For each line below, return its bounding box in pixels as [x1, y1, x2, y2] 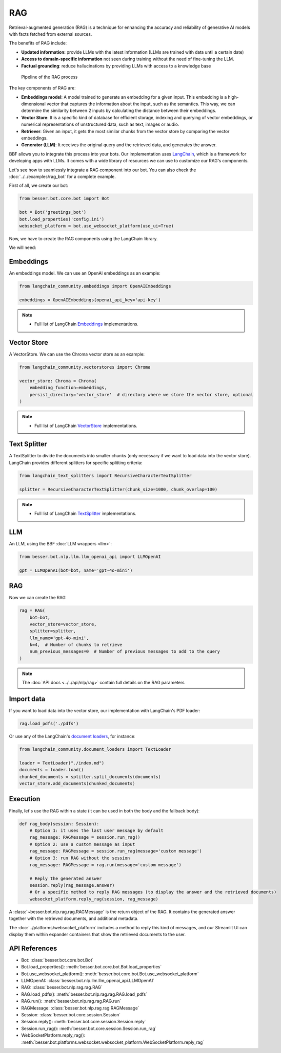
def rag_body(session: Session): [19, 821, 100, 827]
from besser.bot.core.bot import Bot [19, 196, 110, 202]
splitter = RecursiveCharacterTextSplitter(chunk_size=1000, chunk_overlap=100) [19, 487, 218, 492]
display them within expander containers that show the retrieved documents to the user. [9, 932, 186, 937]
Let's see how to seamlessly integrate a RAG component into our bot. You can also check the [9, 167, 196, 173]
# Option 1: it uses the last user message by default [29, 828, 163, 833]
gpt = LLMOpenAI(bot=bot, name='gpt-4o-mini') [19, 567, 133, 573]
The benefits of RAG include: [9, 40, 67, 46]
